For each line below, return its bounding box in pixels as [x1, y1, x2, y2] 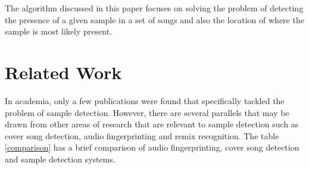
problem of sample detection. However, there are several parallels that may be [5, 106, 289, 118]
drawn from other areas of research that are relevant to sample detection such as [5, 118, 299, 130]
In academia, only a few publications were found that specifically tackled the [5, 94, 285, 107]
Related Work [5, 60, 122, 84]
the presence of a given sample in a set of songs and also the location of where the [5, 13, 304, 26]
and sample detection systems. [5, 152, 116, 165]
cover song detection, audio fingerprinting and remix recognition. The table [5, 129, 279, 142]
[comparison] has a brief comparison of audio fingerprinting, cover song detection [5, 141, 299, 154]
